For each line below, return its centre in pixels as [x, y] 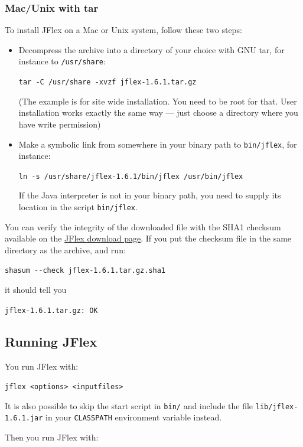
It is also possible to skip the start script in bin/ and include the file [129, 405]
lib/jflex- [277, 407]
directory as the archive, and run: [65, 249]
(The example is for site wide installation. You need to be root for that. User [158, 101]
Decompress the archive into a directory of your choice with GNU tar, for [151, 49]
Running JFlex [51, 341]
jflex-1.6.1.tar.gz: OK [51, 310]
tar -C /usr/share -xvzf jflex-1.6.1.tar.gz [107, 82]
